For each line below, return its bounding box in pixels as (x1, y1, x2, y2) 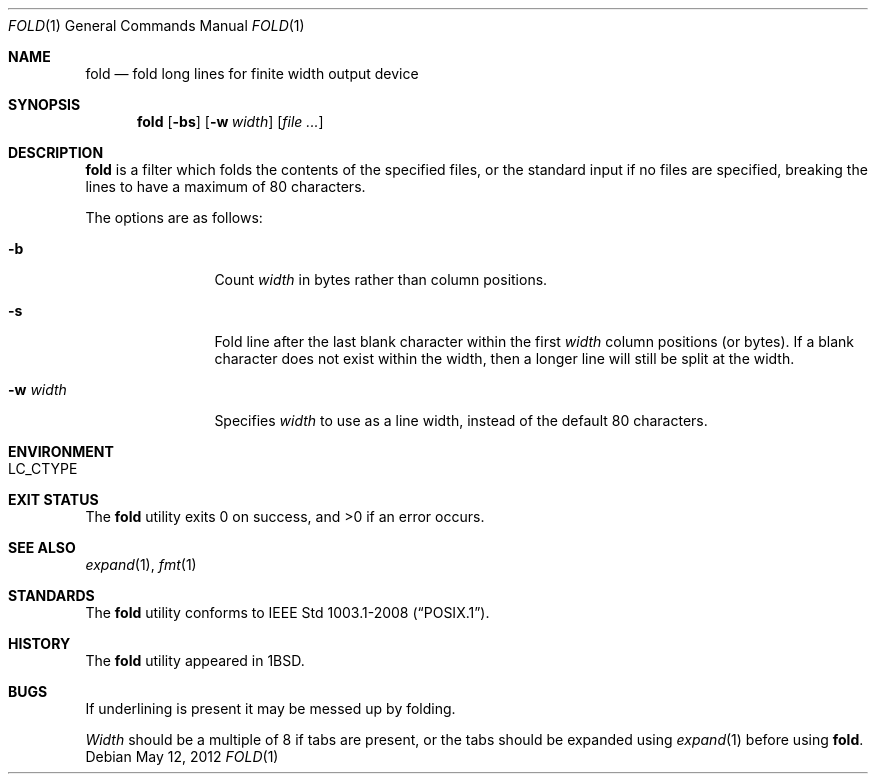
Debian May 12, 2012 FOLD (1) (85, 748, 279, 765)
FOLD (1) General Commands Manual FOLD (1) (8, 17, 305, 34)
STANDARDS (8, 587, 95, 604)
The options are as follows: (85, 209, 263, 226)
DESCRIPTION (8, 144, 104, 161)
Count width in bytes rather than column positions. (214, 271, 548, 288)
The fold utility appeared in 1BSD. (85, 652, 305, 669)
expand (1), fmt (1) (85, 556, 197, 573)
